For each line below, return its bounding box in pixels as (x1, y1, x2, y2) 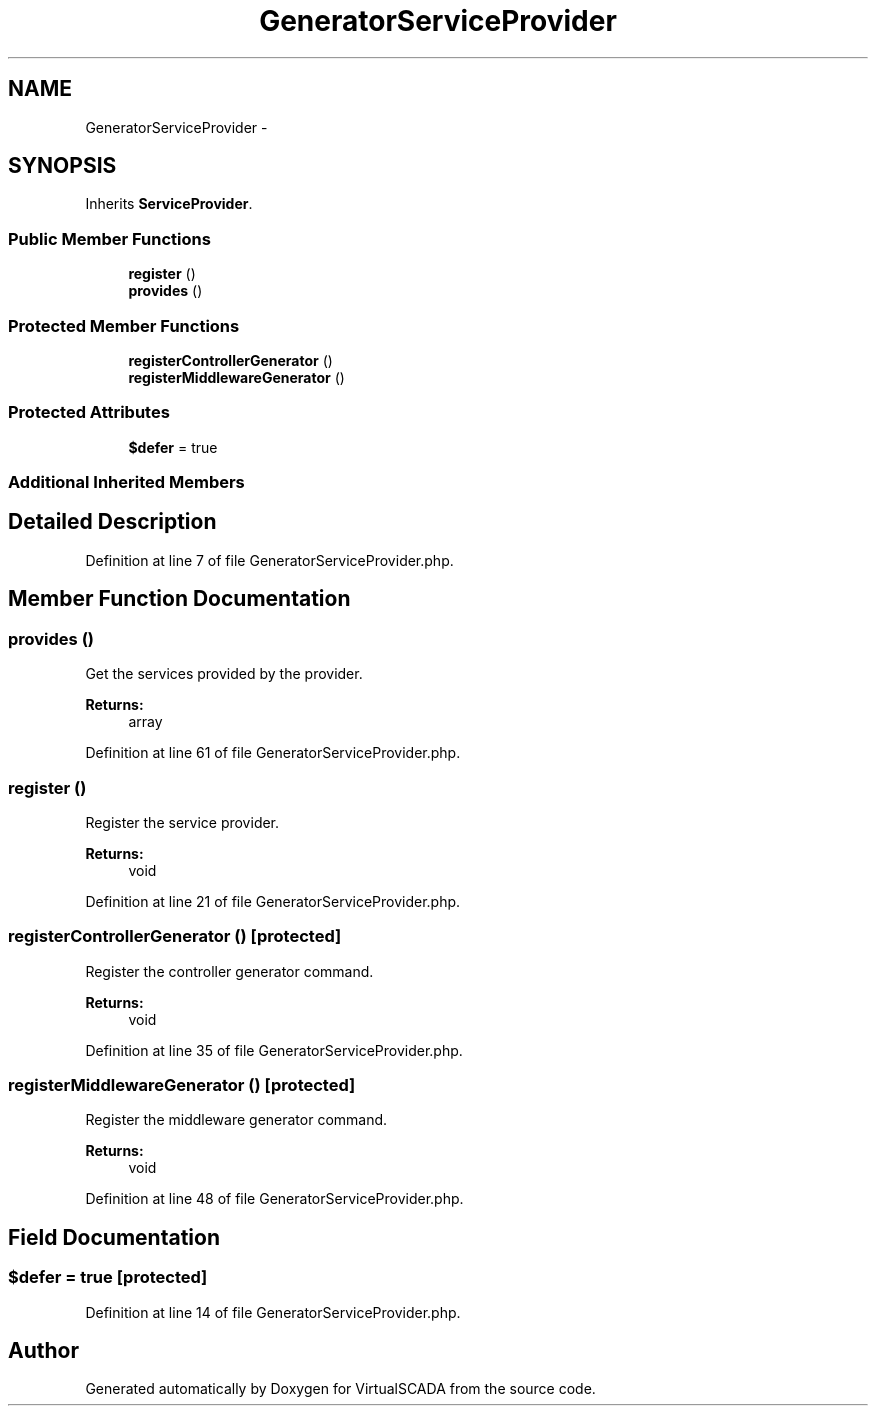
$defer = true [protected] (8, 1267, 208, 1288)
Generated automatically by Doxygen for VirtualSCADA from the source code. (85, 1380, 596, 1398)
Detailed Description (8, 509, 217, 535)
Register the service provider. (85, 813, 280, 831)
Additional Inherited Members (8, 472, 245, 493)
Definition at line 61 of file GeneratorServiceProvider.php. (85, 744, 461, 762)
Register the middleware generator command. (85, 1111, 388, 1129)
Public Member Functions (8, 228, 211, 249)
